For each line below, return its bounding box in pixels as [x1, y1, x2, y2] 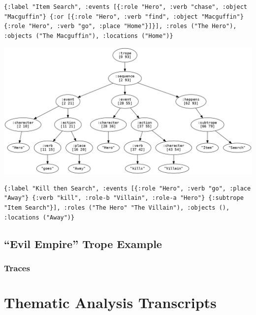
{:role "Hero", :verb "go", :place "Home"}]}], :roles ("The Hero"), [4, 23, 237, 30]
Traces [4, 261, 30, 274]
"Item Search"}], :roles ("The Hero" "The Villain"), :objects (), [4, 204, 230, 212]
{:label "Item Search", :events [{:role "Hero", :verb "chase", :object [4, 3, 247, 10]
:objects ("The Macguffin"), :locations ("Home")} [4, 32, 173, 39]
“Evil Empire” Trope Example [4, 236, 162, 251]
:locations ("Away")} [4, 214, 75, 221]
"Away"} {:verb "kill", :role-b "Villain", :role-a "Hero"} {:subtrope [4, 194, 244, 202]
